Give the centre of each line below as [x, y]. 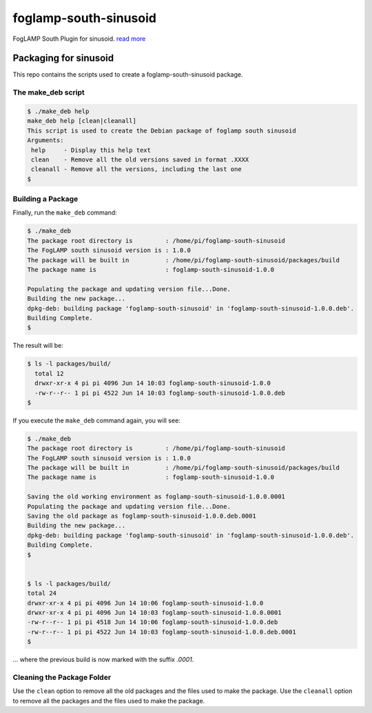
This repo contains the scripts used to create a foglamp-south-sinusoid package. [128, 75]
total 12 [49, 373]
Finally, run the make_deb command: [65, 213]
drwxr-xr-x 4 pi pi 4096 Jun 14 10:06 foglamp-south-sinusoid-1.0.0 [145, 603]
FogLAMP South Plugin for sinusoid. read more [79, 39]
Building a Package [45, 199]
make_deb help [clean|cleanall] [82, 121]
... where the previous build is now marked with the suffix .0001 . [103, 660]
